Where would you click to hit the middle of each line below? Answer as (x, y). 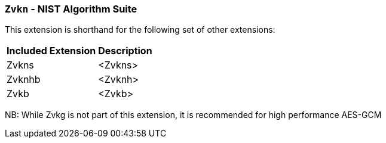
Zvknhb (24, 80)
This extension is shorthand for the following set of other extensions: (140, 30)
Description (125, 51)
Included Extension (51, 51)
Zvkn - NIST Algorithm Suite (71, 9)
